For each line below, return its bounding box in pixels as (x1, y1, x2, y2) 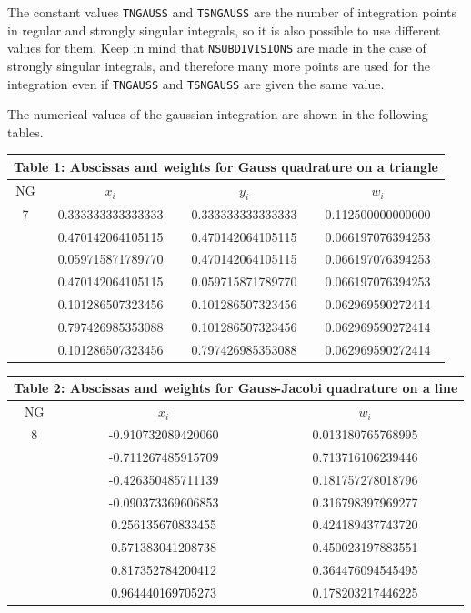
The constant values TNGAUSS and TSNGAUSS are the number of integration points (7, 3, 456, 21)
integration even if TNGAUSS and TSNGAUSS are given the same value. (7, 74, 385, 93)
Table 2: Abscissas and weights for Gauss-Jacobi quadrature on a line (14, 378, 458, 397)
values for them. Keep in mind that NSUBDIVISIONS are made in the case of (7, 38, 426, 57)
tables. (7, 122, 44, 141)
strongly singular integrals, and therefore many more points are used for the (7, 55, 431, 75)
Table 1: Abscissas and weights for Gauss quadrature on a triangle (14, 156, 438, 176)
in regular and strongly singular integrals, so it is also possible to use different (7, 20, 441, 39)
